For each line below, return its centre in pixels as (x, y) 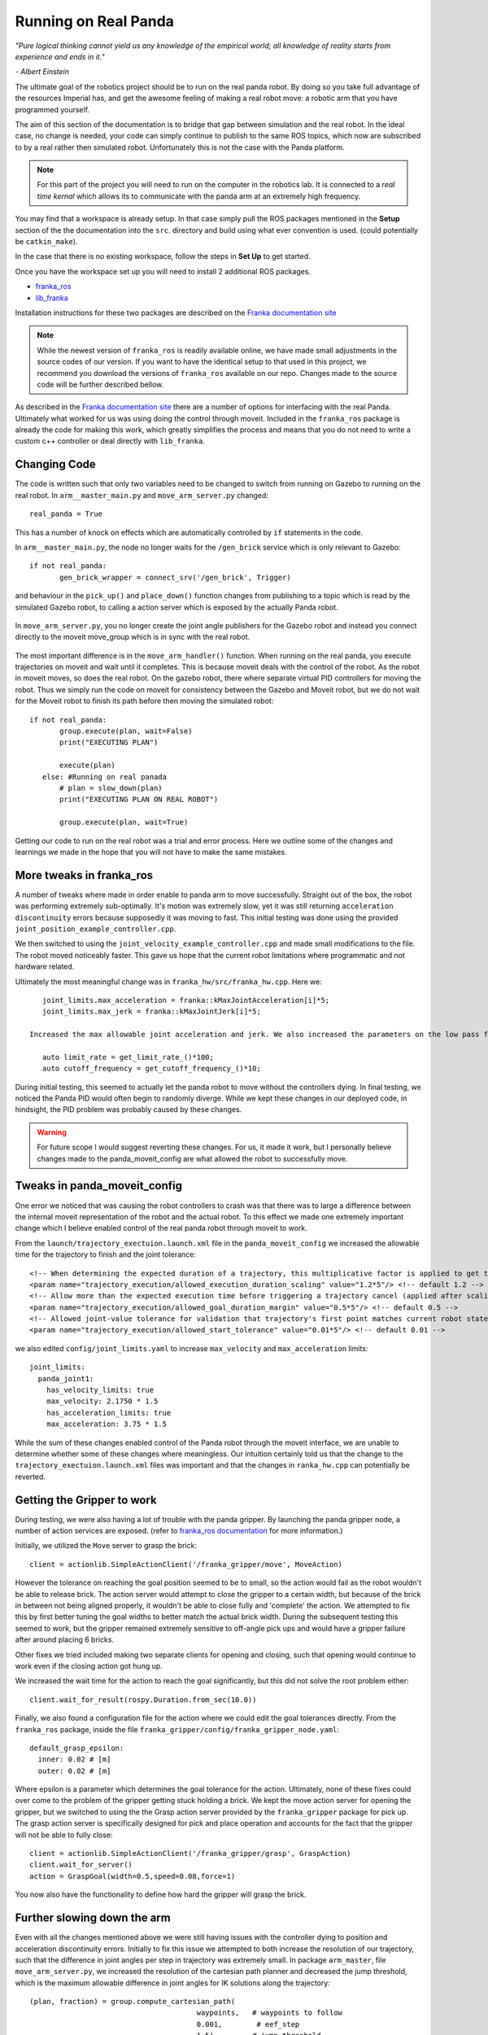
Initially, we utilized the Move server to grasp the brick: (106, 1546)
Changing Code (56, 464)
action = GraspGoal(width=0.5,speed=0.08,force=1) (133, 1876)
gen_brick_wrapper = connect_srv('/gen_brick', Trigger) (176, 577)
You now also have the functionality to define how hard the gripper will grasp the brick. (161, 1895)
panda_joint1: (66, 1379)
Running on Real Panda (95, 21)
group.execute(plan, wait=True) (124, 823)
